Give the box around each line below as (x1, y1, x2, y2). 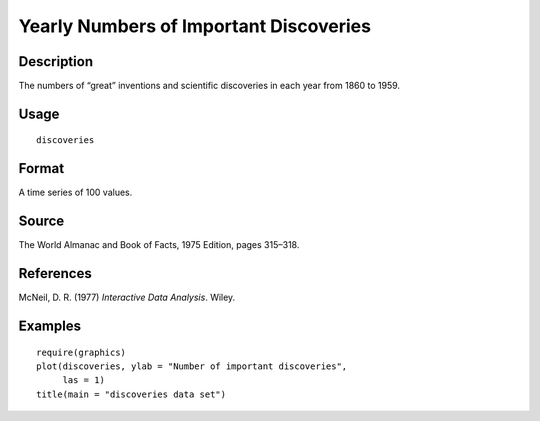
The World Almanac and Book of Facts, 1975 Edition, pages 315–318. (18, 239, 300, 251)
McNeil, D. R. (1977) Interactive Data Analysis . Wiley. (18, 291, 236, 304)
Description (18, 53, 94, 70)
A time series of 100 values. (18, 186, 133, 199)
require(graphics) (36, 346, 127, 358)
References (18, 265, 92, 282)
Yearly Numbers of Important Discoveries (18, 15, 372, 37)
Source (18, 213, 65, 230)
